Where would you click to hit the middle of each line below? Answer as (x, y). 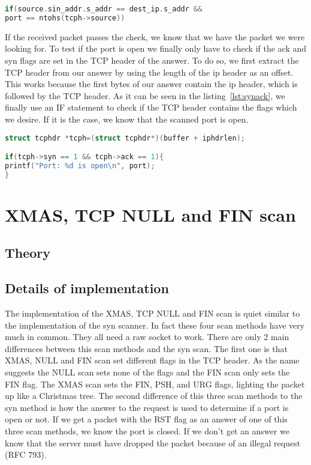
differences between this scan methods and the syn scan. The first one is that (146, 348)
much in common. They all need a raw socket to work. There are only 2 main (147, 337)
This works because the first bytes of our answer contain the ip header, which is (151, 84)
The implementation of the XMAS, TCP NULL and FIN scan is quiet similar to (153, 313)
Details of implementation (87, 288)
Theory (28, 253)
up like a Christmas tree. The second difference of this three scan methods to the (154, 396)
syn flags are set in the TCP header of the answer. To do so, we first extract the (152, 60)
